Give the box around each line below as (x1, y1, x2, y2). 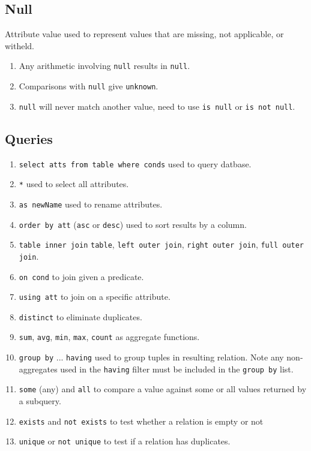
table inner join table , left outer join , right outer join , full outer (19, 238, 304, 251)
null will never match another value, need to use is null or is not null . (19, 100, 295, 112)
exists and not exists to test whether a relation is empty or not (19, 414, 264, 427)
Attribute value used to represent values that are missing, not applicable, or (5, 28, 284, 40)
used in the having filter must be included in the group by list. (60, 362, 294, 375)
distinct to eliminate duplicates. (19, 310, 142, 323)
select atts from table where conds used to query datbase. (19, 157, 252, 170)
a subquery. (19, 395, 61, 407)
